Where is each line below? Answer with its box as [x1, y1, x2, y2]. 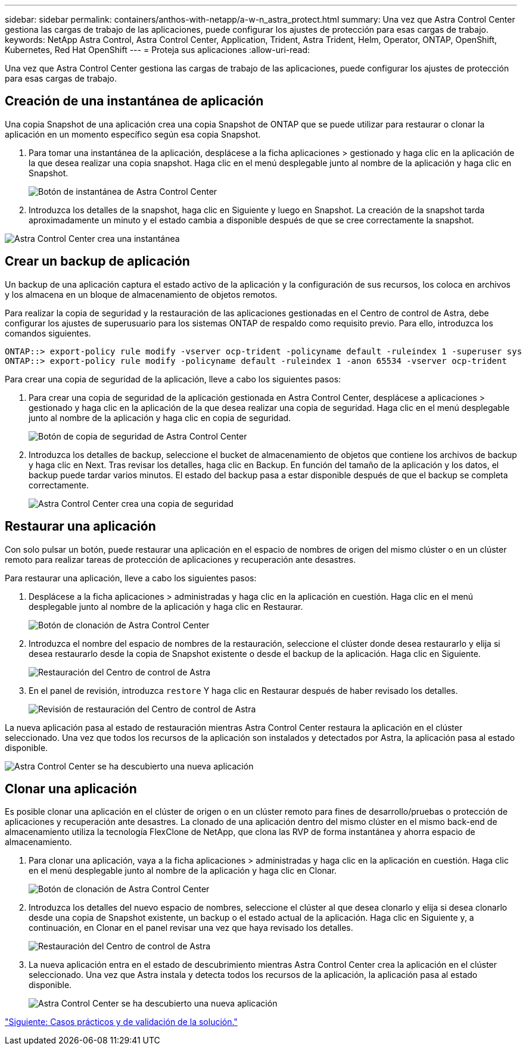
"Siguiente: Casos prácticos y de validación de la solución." [5, 1017, 238, 1027]
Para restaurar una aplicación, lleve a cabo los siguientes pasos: [5, 572, 257, 583]
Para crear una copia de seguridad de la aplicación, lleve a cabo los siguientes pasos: [5, 373, 341, 384]
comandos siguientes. [5, 328, 91, 338]
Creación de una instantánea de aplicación [5, 94, 264, 109]
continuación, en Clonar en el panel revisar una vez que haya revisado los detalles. [29, 923, 353, 933]
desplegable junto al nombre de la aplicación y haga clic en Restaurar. [29, 601, 303, 612]
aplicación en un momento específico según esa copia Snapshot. [5, 129, 261, 139]
